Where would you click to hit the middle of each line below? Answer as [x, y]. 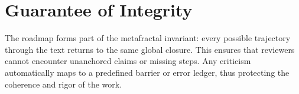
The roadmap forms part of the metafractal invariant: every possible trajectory [148, 38]
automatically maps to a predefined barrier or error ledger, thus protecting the [147, 72]
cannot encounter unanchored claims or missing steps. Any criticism [128, 61]
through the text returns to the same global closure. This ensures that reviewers [150, 49]
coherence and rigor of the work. [64, 84]
